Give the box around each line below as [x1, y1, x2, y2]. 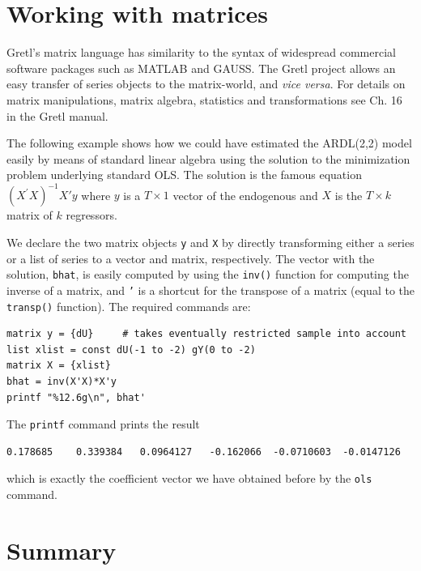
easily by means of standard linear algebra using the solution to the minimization [6, 150, 410, 167]
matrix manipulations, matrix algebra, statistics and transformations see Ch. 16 [6, 91, 402, 108]
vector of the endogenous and [172, 186, 318, 203]
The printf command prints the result [6, 415, 200, 433]
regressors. [66, 207, 117, 224]
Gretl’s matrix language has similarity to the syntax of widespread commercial [6, 44, 396, 61]
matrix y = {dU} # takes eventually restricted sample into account [6, 328, 406, 340]
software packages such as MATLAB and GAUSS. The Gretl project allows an [6, 59, 396, 76]
